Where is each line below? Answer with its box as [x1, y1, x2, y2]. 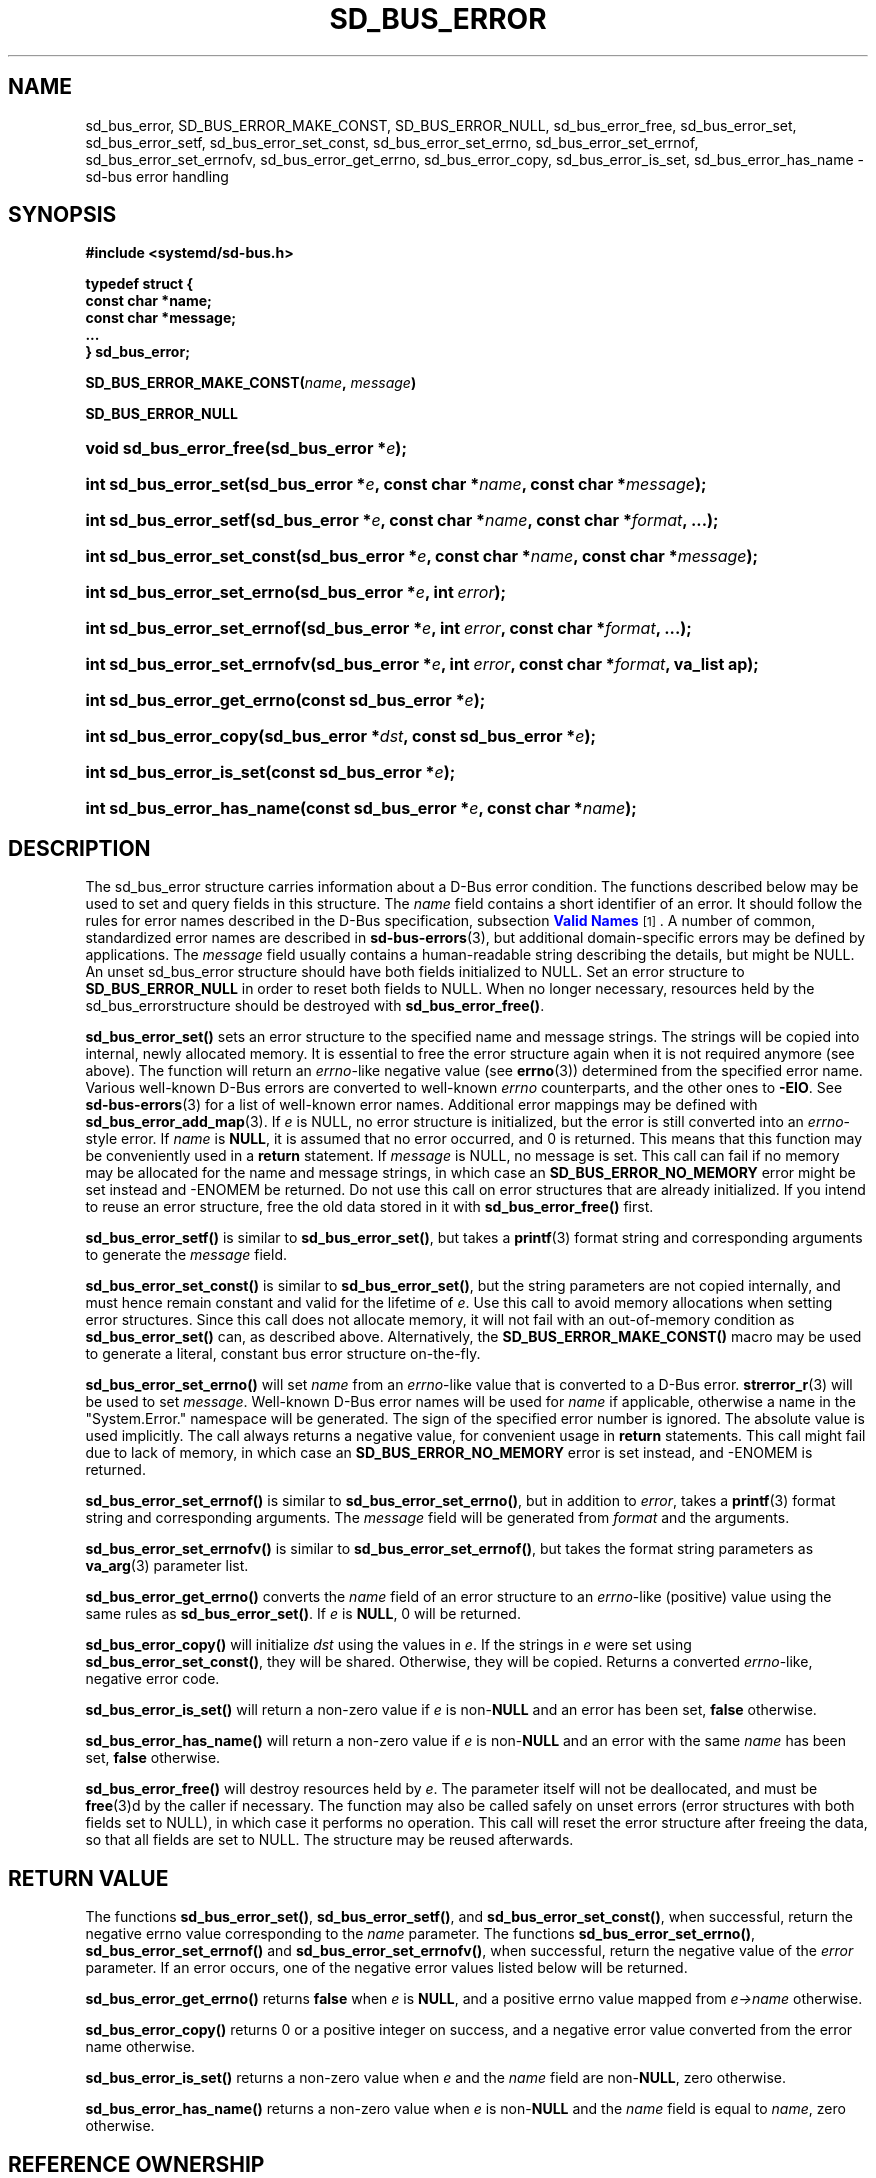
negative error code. [85, 1670, 220, 1688]
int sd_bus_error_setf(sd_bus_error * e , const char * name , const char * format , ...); [85, 510, 719, 531]
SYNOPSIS [8, 202, 117, 228]
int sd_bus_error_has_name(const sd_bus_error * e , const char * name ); [85, 798, 637, 819]
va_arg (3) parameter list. [85, 1557, 249, 1575]
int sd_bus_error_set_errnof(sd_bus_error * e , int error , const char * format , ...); [85, 618, 692, 639]
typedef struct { [85, 275, 194, 293]
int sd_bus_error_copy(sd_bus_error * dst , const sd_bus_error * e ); [85, 726, 596, 747]
